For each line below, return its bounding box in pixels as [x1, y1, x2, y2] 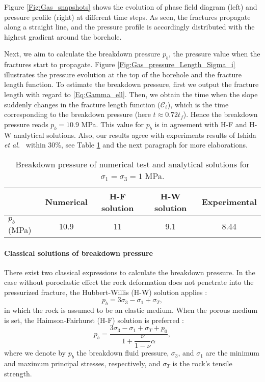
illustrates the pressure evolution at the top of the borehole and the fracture [4, 69, 242, 79]
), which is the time [167, 99, 229, 109]
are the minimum [205, 347, 259, 358]
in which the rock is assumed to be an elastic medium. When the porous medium [4, 305, 258, 315]
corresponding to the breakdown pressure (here [4, 109, 151, 120]
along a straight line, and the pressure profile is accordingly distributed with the [4, 21, 255, 32]
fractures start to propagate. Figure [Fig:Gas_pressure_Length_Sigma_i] [4, 59, 235, 70]
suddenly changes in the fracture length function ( [4, 99, 161, 109]
